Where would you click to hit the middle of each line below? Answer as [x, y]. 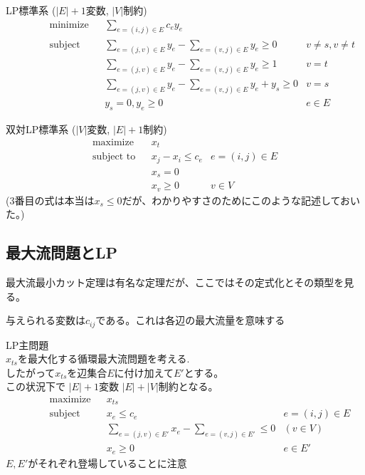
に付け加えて [144, 372]
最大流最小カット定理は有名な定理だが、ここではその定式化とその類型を [175, 282]
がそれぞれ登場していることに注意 [107, 463]
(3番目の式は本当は [50, 200]
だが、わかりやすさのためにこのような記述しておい [241, 200]
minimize [69, 25]
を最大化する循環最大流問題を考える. [104, 359]
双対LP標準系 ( [41, 129]
